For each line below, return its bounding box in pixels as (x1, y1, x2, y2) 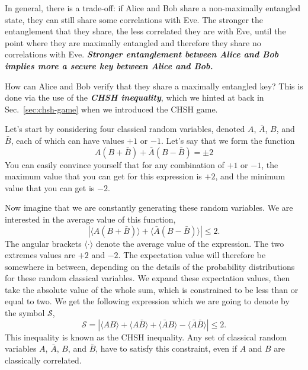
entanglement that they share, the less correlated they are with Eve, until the (5, 25, 286, 37)
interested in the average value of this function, (5, 213, 176, 225)
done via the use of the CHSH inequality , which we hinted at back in (5, 91, 264, 104)
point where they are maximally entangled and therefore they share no (5, 36, 261, 49)
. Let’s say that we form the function (161, 134, 295, 146)
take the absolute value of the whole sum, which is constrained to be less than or (5, 283, 299, 295)
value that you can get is (5, 181, 95, 194)
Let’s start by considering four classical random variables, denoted (5, 123, 245, 135)
